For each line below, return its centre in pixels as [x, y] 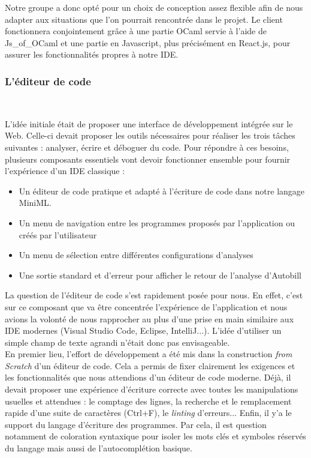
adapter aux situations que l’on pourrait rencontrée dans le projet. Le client [144, 19]
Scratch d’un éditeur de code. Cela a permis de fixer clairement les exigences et [150, 365]
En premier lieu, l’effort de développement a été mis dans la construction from [149, 354]
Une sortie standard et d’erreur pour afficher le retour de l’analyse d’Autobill [160, 275]
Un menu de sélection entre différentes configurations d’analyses [136, 255]
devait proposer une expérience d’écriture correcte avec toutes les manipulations [152, 389]
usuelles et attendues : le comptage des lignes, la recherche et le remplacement [148, 401]
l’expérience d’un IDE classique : [65, 171]
